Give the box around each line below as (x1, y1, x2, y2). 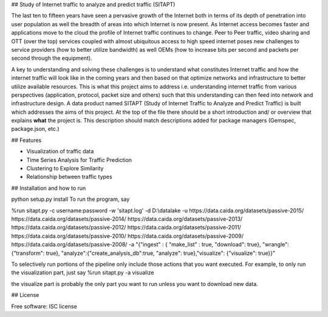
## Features (11, 136, 42, 144)
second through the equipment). (11, 55, 92, 62)
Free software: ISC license (11, 302, 77, 310)
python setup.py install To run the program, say (11, 195, 130, 203)
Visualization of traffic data (26, 148, 94, 155)
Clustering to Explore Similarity (26, 165, 104, 172)
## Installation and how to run (11, 184, 86, 192)
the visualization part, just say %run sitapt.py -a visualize (11, 269, 154, 276)
